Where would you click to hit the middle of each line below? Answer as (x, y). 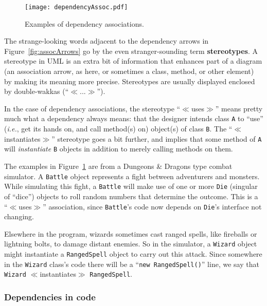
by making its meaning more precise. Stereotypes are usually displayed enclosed (130, 81)
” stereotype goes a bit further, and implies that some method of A (157, 138)
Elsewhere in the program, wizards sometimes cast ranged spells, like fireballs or (131, 233)
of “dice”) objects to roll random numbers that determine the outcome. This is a (131, 196)
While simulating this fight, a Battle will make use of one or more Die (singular (131, 186)
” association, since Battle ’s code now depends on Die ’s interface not (152, 206)
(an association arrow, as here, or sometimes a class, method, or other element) (129, 71)
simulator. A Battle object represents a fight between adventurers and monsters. (132, 176)
